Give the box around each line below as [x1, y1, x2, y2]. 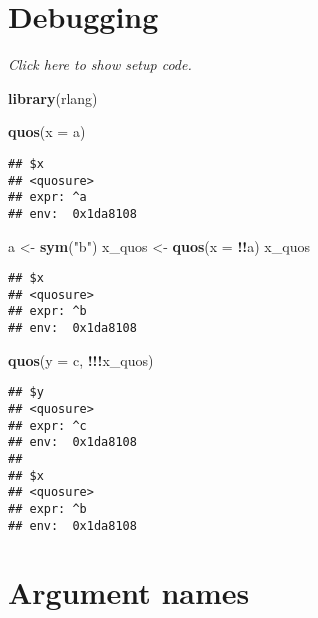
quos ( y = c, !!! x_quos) [8, 349, 154, 370]
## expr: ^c [8, 418, 87, 433]
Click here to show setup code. [8, 54, 192, 75]
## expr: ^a [8, 190, 87, 205]
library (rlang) [8, 87, 98, 108]
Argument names [8, 572, 250, 613]
